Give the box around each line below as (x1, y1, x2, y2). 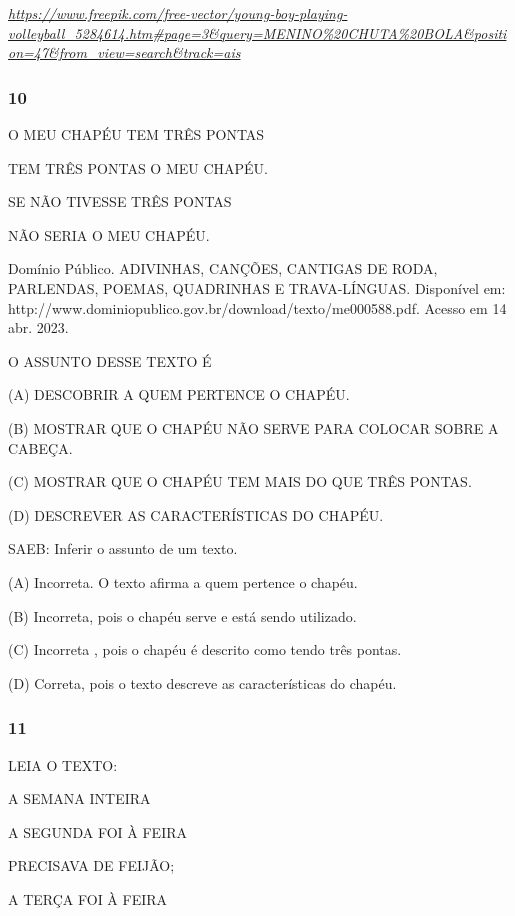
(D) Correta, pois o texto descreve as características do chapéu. (8, 672, 397, 693)
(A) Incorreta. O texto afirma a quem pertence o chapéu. (8, 571, 358, 592)
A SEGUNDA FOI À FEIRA (8, 821, 187, 842)
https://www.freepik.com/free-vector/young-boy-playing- (8, 3, 348, 23)
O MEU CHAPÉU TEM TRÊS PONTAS (8, 124, 265, 144)
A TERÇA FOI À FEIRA (8, 888, 168, 909)
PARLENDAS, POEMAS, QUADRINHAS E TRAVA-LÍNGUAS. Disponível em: (8, 277, 506, 298)
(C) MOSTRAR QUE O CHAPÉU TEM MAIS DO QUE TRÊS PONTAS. (8, 471, 472, 492)
